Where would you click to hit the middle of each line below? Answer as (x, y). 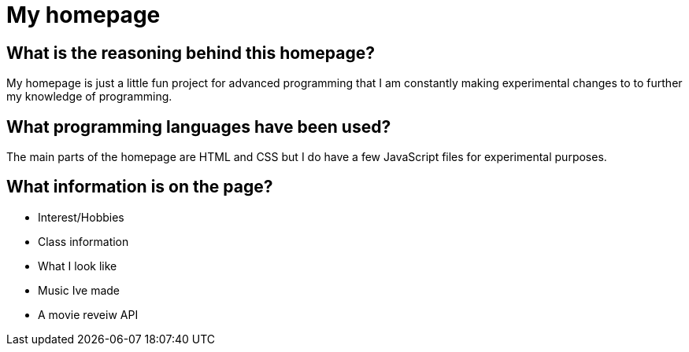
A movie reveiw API (88, 314)
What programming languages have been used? (199, 126)
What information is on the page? (140, 187)
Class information (83, 241)
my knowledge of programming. (89, 97)
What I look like (78, 266)
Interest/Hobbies (81, 217)
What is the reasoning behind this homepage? (191, 53)
